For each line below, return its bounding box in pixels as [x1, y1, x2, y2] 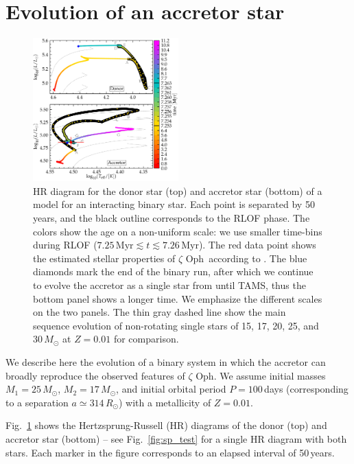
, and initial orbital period [116, 382, 226, 396]
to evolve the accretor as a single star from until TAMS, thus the [33, 277, 306, 292]
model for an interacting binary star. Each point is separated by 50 [33, 197, 315, 211]
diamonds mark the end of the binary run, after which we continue [33, 264, 314, 279]
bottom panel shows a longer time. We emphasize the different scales [33, 291, 322, 305]
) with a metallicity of [119, 395, 211, 409]
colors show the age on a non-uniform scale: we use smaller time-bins [33, 224, 322, 238]
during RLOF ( [33, 237, 97, 252]
